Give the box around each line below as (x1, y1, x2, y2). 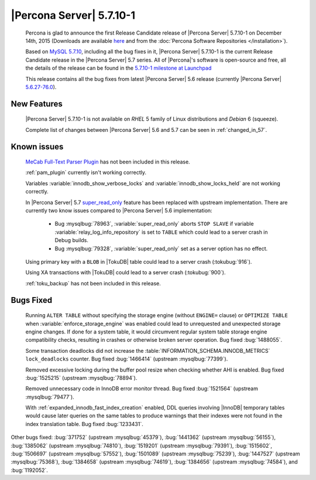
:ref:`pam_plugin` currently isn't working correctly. (25, 169, 146, 176)
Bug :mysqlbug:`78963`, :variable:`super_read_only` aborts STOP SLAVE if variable (54, 220, 254, 227)
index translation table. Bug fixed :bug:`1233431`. (25, 420, 143, 427)
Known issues (11, 141, 64, 152)
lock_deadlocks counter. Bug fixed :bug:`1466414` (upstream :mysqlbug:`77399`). (25, 355, 228, 363)
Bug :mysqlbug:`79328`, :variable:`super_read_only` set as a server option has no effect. (54, 245, 268, 252)
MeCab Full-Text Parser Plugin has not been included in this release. (25, 158, 190, 165)
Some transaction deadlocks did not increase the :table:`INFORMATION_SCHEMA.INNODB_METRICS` (25, 347, 270, 354)
